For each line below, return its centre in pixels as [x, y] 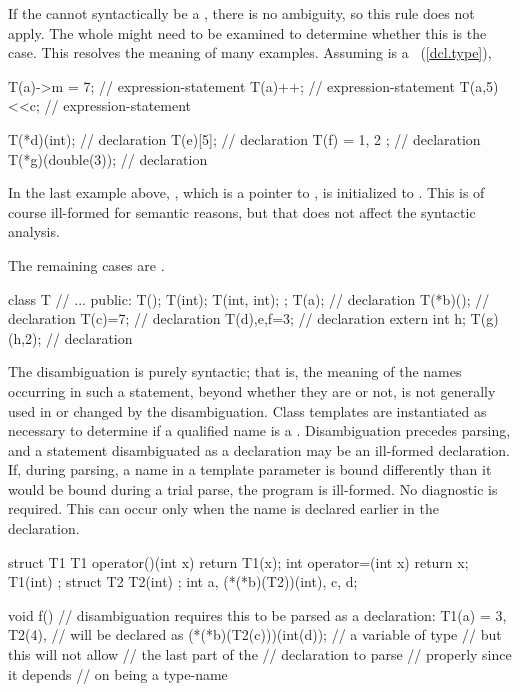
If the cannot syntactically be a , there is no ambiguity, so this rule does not [241, 13]
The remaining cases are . [86, 264]
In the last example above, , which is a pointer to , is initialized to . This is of [246, 192]
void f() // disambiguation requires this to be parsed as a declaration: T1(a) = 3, [257, 614]
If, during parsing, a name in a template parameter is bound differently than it [250, 469]
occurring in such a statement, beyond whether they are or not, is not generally [252, 390]
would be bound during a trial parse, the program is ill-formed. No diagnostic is [253, 488]
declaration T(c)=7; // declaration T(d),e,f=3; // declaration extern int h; [237, 318]
